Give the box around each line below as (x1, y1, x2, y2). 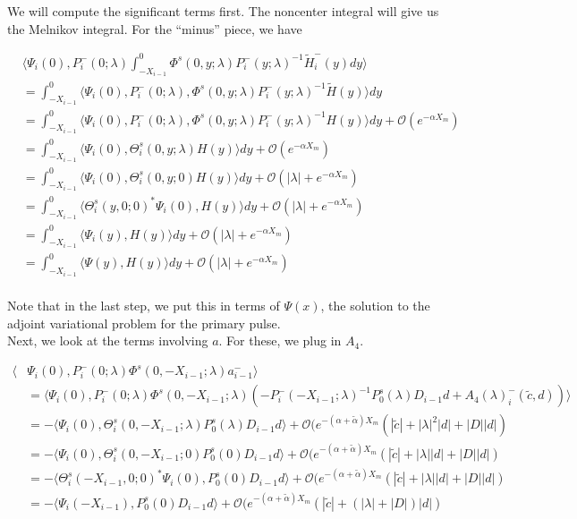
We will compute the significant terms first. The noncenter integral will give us (7, 2, 439, 20)
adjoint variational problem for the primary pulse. (7, 313, 281, 332)
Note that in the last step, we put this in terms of (7, 295, 280, 314)
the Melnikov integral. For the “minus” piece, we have (7, 19, 302, 38)
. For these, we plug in (218, 331, 342, 350)
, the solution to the (320, 295, 430, 314)
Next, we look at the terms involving (7, 331, 208, 350)
